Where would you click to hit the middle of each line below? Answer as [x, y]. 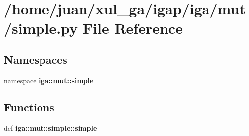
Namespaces [36, 59]
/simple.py [41, 28]
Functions [29, 107]
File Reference [133, 28]
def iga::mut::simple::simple [51, 127]
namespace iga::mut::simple [49, 80]
